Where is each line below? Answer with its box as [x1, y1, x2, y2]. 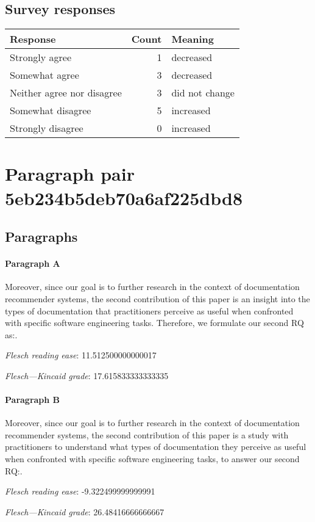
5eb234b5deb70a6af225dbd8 [5, 185, 242, 210]
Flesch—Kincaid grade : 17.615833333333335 [5, 369, 169, 382]
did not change [171, 85, 235, 100]
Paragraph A [5, 257, 60, 270]
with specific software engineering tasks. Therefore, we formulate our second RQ [5, 316, 304, 329]
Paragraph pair [5, 161, 135, 186]
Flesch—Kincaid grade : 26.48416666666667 [5, 505, 165, 518]
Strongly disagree [10, 121, 83, 136]
